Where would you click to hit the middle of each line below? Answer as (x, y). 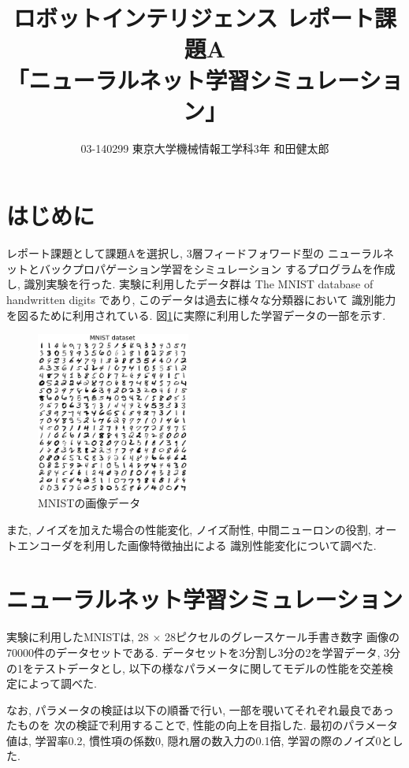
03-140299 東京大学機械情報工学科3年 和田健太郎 (205, 148)
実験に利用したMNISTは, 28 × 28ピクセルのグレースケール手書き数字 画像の (203, 637)
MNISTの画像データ (89, 503)
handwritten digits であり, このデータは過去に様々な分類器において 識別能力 (201, 299)
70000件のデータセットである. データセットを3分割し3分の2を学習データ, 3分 (203, 652)
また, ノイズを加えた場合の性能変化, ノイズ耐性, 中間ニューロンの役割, (189, 530)
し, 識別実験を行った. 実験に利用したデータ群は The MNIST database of (190, 284)
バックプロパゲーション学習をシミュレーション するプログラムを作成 (217, 268)
